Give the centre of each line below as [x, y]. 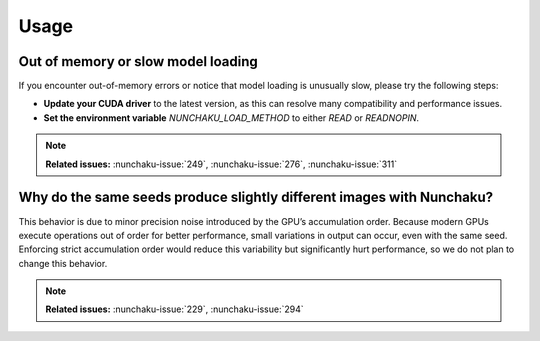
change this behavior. [63, 263]
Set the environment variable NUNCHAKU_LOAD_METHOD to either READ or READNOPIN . [231, 117]
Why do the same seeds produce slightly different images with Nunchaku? [256, 197]
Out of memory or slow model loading [138, 61]
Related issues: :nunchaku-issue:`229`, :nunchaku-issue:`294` [174, 309]
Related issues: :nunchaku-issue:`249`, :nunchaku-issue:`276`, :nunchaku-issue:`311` [221, 164]
